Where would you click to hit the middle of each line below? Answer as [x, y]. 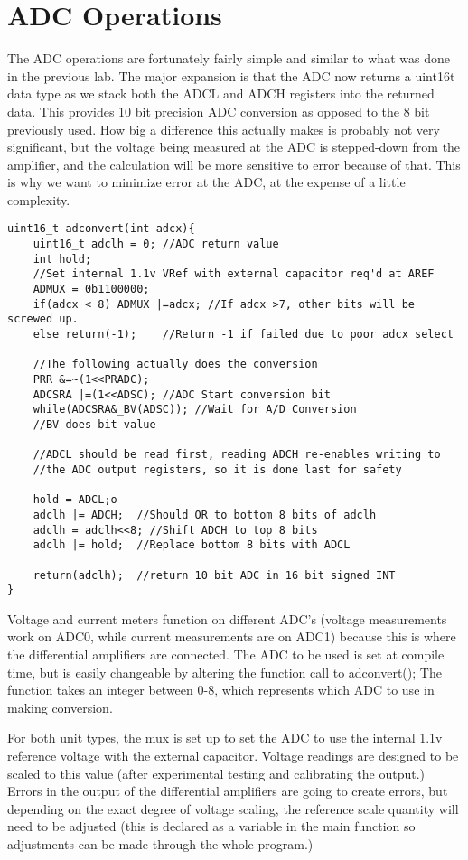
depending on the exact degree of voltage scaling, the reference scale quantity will [233, 808]
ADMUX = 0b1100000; [91, 290]
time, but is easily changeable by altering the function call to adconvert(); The [225, 672]
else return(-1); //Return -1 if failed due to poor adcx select [243, 335]
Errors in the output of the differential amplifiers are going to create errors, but [228, 791]
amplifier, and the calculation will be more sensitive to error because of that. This [234, 164]
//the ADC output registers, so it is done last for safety [217, 469]
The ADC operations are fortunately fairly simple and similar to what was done [229, 58]
